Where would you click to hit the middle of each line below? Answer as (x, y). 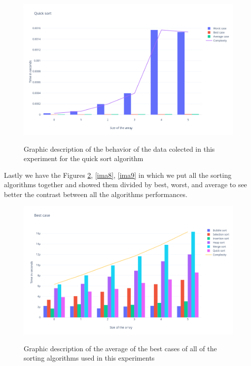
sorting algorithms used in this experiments (89, 358)
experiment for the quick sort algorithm (84, 158)
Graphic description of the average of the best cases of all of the (120, 348)
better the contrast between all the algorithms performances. (96, 194)
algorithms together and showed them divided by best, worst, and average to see (125, 184)
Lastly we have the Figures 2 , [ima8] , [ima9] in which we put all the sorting (118, 175)
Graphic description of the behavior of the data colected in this (119, 149)
